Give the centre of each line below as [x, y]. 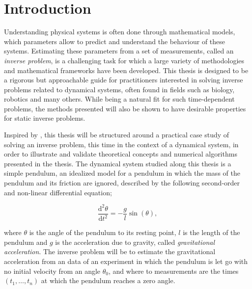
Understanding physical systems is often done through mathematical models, [120, 32]
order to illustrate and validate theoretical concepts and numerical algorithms [121, 154]
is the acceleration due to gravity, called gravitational [135, 242]
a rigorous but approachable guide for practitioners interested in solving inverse [124, 80]
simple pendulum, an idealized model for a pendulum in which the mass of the [122, 173]
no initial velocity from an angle [52, 271]
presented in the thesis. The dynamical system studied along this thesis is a [118, 163]
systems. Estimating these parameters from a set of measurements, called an [119, 51]
